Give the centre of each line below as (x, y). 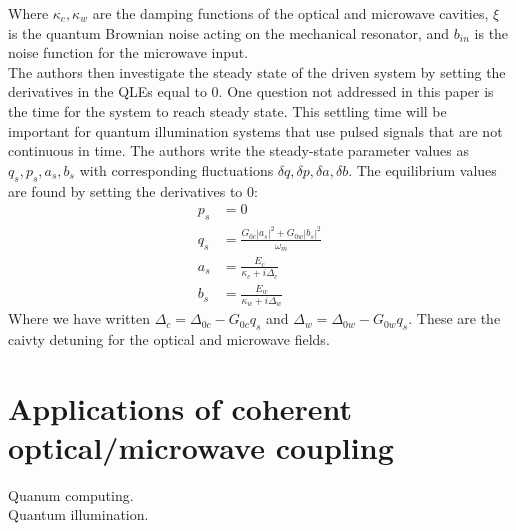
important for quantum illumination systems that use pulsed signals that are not (255, 130)
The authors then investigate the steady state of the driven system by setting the (257, 71)
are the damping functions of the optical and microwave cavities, (290, 13)
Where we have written (79, 318)
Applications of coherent (180, 407)
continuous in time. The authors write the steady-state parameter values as (239, 150)
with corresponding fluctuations (176, 169)
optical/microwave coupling (201, 446)
